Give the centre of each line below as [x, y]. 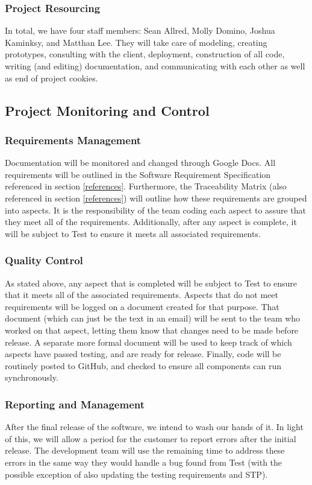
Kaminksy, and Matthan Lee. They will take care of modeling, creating [136, 42]
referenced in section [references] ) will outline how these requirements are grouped [156, 198]
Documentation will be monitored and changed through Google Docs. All [140, 163]
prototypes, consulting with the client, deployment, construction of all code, [145, 54]
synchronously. [32, 377]
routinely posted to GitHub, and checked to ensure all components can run [143, 365]
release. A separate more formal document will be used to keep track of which [148, 342]
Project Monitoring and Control [107, 110]
